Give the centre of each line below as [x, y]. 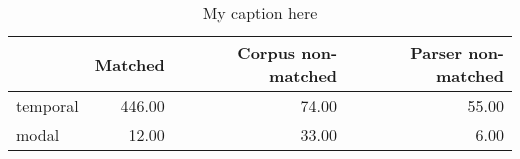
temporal [47, 105]
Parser [436, 52]
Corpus [266, 52]
